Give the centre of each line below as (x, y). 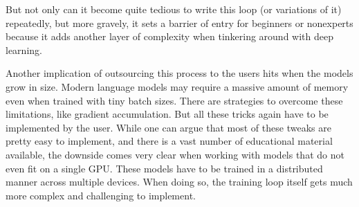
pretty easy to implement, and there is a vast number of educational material (169, 141)
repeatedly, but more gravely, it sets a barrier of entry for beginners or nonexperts (179, 22)
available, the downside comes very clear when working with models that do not (175, 154)
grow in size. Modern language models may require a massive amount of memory (177, 86)
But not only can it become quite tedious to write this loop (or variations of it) (174, 9)
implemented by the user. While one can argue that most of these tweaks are (168, 127)
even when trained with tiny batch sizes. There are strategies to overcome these (174, 100)
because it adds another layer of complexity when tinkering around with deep (169, 36)
